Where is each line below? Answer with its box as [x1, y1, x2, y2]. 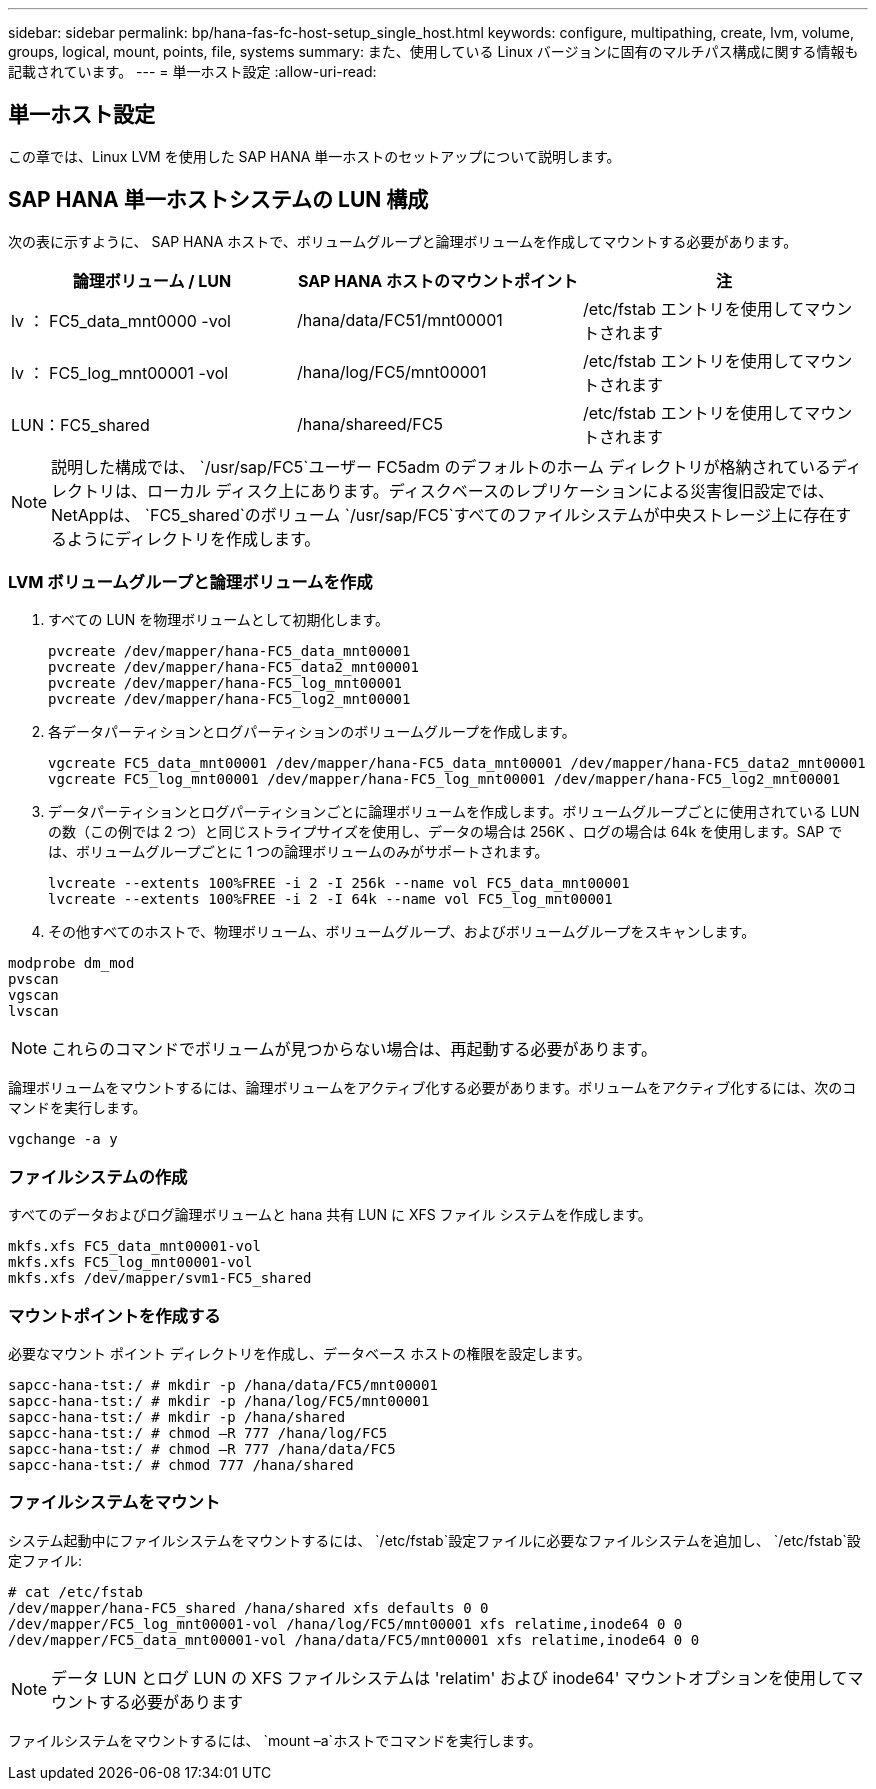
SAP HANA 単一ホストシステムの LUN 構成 [8, 187, 429, 213]
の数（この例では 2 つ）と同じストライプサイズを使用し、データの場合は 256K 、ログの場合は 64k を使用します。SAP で [48, 823, 843, 841]
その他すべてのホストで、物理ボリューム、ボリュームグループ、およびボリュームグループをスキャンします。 [48, 923, 756, 941]
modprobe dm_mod [8, 955, 135, 972]
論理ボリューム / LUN [72, 270, 232, 291]
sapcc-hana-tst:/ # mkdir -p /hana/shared [8, 1408, 346, 1425]
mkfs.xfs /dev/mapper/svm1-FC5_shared [8, 1270, 312, 1287]
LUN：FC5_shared [11, 414, 150, 435]
